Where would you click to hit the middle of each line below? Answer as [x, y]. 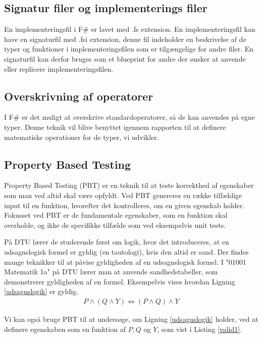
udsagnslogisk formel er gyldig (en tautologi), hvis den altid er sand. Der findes [126, 251]
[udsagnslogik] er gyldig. [41, 291]
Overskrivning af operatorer [79, 96]
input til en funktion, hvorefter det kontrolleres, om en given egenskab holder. [124, 205]
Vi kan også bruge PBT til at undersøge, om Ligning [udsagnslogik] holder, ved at [131, 319]
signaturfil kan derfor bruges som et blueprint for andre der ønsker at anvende [125, 58]
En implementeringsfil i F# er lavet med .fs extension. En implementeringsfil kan [130, 29]
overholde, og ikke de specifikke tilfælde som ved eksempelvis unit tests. [115, 225]
